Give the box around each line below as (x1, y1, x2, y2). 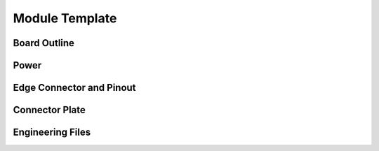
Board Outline (13, 37, 75, 49)
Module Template (13, 10, 117, 26)
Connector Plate (13, 104, 86, 116)
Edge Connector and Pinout (13, 82, 136, 94)
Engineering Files (13, 127, 91, 138)
